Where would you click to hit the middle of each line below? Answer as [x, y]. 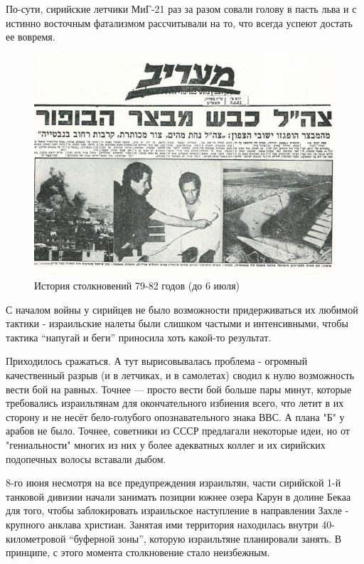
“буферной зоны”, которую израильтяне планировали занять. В [205, 538]
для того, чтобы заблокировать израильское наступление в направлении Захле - [177, 510]
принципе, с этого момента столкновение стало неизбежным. [138, 552]
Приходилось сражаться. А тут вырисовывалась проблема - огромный [157, 361]
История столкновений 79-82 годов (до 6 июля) [137, 285]
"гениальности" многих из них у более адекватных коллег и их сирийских [166, 444]
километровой [36, 538]
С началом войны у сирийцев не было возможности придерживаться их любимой [182, 309]
